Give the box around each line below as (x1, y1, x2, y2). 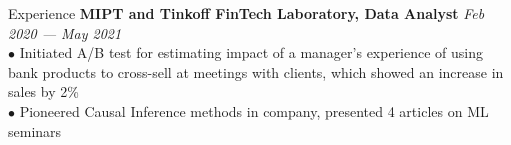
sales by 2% (8, 81, 79, 102)
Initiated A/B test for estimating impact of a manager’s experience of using (19, 42, 484, 63)
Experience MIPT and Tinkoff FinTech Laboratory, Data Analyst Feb (8, 3, 485, 23)
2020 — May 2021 (8, 22, 122, 43)
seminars (8, 120, 62, 141)
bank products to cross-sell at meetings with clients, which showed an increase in (8, 61, 504, 82)
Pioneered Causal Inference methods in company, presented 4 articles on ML (19, 100, 489, 121)
